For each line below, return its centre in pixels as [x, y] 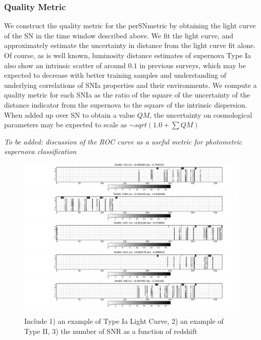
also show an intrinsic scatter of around [65, 65]
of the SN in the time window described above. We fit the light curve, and [119, 35]
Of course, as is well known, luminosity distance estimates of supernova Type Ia [128, 55]
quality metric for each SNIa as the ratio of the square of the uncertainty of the [127, 95]
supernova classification [40, 151]
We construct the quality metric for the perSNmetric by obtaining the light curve [130, 26]
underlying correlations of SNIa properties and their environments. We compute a [130, 85]
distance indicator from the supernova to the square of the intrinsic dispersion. [126, 104]
